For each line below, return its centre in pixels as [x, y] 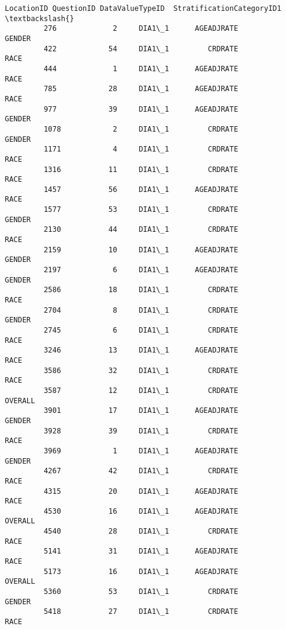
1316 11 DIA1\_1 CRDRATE [141, 169]
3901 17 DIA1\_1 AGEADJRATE [141, 411]
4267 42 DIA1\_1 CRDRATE [141, 471]
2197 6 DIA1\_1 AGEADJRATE [141, 270]
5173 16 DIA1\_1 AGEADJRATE [141, 571]
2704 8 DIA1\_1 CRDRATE [141, 310]
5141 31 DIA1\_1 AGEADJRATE [141, 551]
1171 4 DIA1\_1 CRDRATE [141, 149]
